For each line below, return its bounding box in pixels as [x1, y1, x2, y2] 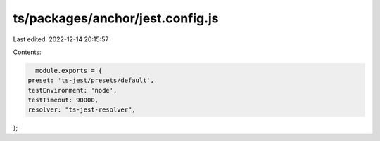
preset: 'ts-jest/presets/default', [27, 76, 155, 84]
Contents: [13, 48, 42, 56]
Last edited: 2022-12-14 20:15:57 [13, 35, 109, 43]
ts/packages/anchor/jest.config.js [13, 11, 219, 26]
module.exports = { [35, 67, 103, 74]
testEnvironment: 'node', [27, 86, 118, 94]
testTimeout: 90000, [27, 96, 99, 105]
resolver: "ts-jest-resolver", [27, 106, 137, 114]
